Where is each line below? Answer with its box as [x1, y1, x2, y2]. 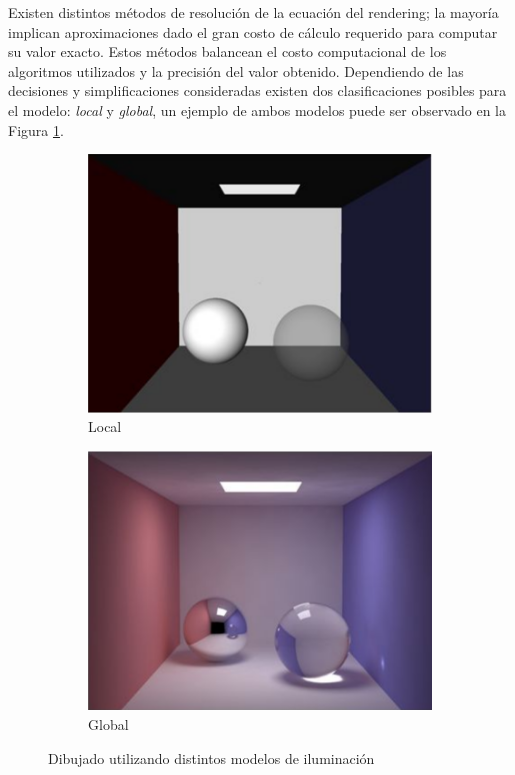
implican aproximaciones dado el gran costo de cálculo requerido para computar [8, 21, 498, 42]
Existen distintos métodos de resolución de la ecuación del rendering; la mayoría [8, 2, 499, 22]
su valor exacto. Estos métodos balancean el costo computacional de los [8, 41, 447, 62]
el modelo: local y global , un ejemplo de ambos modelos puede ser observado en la [8, 99, 507, 120]
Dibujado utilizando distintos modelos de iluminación [48, 747, 375, 768]
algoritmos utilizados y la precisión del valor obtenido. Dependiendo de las [8, 60, 464, 81]
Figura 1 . [8, 119, 64, 140]
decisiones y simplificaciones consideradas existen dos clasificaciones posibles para [8, 80, 507, 101]
